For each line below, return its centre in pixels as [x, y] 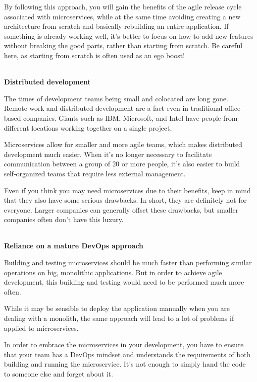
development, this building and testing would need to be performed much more [124, 282]
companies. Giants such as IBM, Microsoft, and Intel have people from [130, 117]
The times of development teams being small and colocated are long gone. [116, 98]
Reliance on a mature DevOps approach [74, 246]
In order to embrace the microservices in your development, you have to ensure [124, 344]
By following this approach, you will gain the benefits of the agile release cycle [123, 6]
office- [234, 108]
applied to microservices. [41, 328]
